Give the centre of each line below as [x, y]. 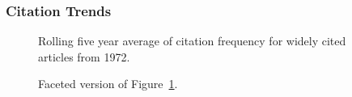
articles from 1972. [84, 56]
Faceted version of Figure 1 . [108, 84]
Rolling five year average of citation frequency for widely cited [192, 41]
